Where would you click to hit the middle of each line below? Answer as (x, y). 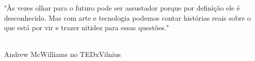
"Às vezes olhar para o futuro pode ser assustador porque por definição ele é (122, 8)
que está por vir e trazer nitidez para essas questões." (87, 27)
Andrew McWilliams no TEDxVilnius (62, 54)
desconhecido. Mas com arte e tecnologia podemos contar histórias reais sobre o (127, 17)
